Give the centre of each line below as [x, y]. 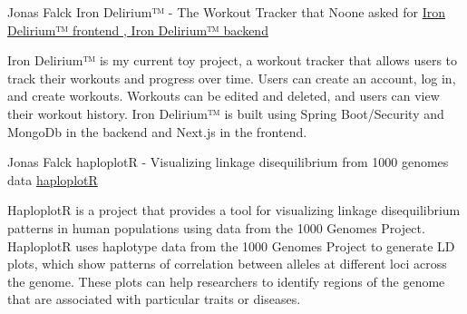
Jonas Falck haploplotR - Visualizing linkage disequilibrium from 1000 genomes [228, 162]
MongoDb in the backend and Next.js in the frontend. [157, 131]
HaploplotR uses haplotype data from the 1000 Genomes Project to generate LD [231, 245]
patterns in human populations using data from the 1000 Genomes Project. [216, 227]
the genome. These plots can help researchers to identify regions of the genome [226, 281]
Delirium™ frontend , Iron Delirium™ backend [138, 29]
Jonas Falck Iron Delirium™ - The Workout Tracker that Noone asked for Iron [227, 12]
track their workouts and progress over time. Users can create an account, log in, [232, 78]
